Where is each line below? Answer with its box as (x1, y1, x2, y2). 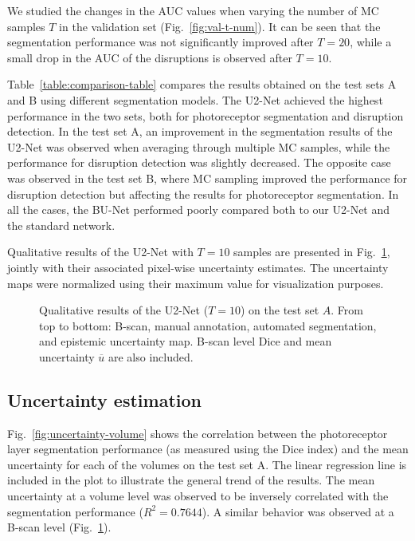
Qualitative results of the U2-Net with (7, 243, 194, 260)
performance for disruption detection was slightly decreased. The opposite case (7, 154, 391, 171)
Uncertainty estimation (7, 387, 202, 412)
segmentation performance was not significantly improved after (7, 34, 314, 50)
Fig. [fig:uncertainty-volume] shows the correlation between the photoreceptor (7, 425, 388, 441)
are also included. (108, 348, 194, 365)
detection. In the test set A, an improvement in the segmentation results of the (7, 123, 393, 140)
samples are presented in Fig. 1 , (233, 243, 390, 260)
